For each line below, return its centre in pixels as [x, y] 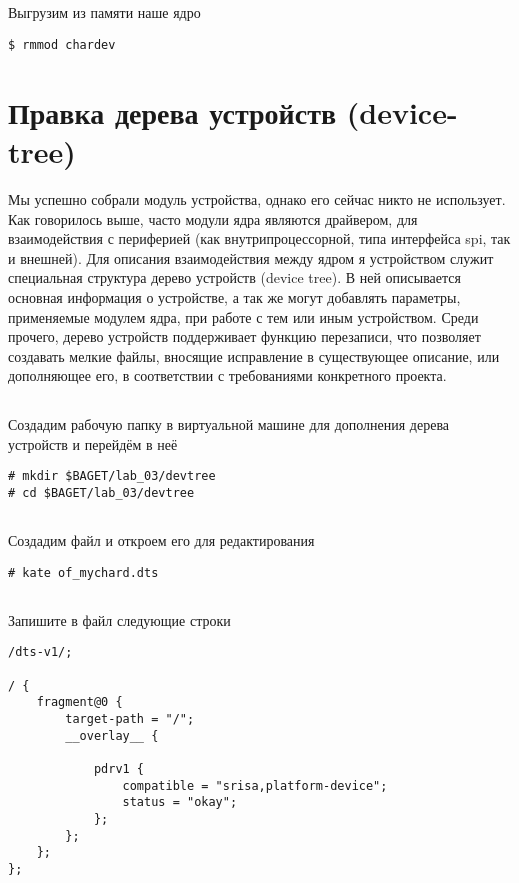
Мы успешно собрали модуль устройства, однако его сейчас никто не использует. [257, 198]
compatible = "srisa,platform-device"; [255, 785]
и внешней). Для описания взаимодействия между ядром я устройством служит [251, 257]
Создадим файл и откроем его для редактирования [161, 540]
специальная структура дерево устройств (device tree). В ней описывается [234, 277]
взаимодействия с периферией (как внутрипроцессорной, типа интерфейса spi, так [259, 238]
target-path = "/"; [130, 719]
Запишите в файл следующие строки [119, 619]
